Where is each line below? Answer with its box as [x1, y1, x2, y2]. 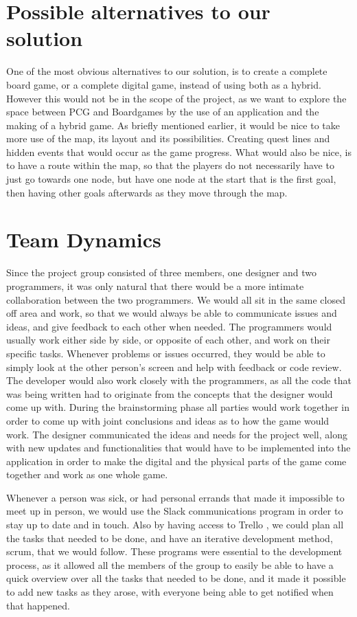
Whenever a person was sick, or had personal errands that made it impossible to [6, 490, 345, 504]
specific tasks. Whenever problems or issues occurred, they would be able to [6, 346, 325, 360]
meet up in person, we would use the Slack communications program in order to [6, 504, 343, 518]
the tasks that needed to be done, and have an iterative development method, [6, 530, 333, 545]
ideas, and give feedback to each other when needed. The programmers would [6, 319, 332, 333]
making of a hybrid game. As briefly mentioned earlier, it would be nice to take [6, 117, 340, 132]
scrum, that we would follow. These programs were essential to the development [6, 544, 343, 559]
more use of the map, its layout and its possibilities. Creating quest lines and [6, 131, 330, 146]
